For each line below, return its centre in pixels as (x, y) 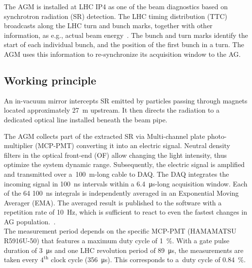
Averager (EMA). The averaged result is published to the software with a (113, 202)
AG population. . (30, 221)
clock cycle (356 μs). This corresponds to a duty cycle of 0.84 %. (148, 260)
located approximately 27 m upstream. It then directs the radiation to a (112, 110)
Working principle (50, 80)
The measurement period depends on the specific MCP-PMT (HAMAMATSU (120, 231)
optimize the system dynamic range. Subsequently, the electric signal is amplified (124, 164)
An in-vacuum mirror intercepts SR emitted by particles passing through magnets (126, 100)
